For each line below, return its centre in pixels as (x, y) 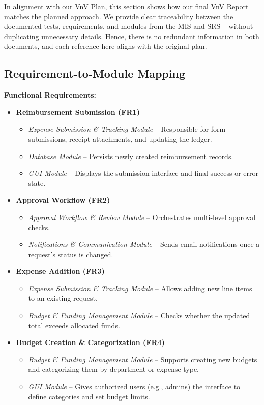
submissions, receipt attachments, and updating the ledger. (120, 138)
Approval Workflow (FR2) (63, 200)
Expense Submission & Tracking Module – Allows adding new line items (140, 288)
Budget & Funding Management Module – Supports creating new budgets (143, 359)
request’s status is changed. (71, 254)
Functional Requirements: (50, 95)
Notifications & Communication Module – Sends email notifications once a (144, 244)
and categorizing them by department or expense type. (114, 369)
